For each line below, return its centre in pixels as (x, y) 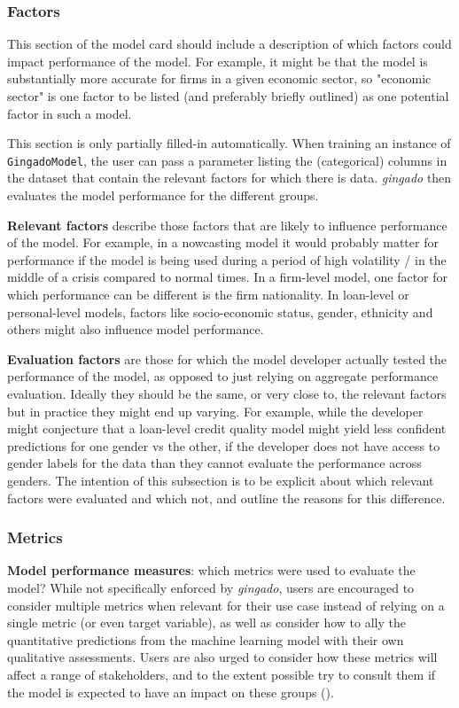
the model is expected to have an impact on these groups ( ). (171, 692)
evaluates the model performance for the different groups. (163, 195)
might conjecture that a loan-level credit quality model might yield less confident (227, 428)
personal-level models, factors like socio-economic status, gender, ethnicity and (220, 311)
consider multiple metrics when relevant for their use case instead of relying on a (226, 605)
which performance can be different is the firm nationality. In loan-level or (208, 294)
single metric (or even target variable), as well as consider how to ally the (207, 622)
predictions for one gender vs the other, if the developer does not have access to (224, 445)
